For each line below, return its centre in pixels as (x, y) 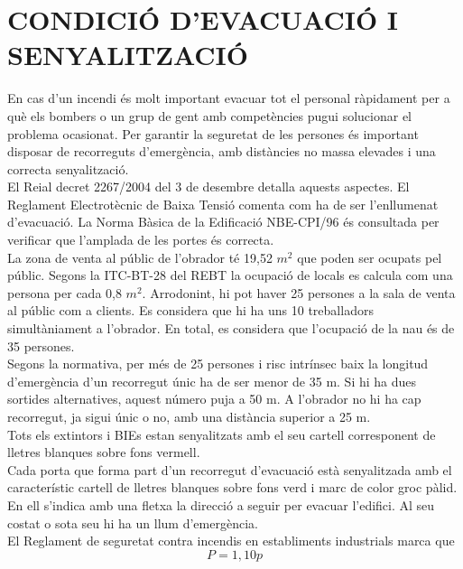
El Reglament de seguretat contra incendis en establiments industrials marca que (231, 541)
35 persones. (41, 345)
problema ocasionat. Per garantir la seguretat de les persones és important (213, 133)
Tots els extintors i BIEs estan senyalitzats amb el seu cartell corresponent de (222, 434)
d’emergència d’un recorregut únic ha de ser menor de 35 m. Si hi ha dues (212, 381)
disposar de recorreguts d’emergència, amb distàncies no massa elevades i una (222, 151)
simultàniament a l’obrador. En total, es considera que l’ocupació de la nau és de (231, 328)
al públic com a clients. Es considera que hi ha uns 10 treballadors (190, 310)
